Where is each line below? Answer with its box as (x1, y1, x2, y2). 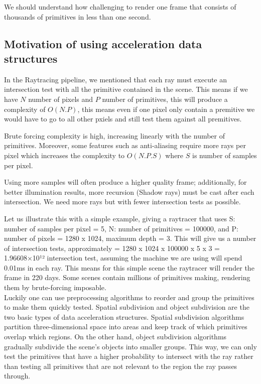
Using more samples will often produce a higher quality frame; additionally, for (4, 177, 247, 187)
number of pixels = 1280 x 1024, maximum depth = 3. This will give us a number (4, 233, 256, 243)
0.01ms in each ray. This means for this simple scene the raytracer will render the (4, 262, 254, 273)
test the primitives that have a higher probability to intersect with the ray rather (4, 351, 253, 361)
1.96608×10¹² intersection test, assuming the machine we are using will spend (4, 252, 242, 263)
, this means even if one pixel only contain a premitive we (77, 103, 255, 114)
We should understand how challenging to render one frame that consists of (4, 2, 236, 12)
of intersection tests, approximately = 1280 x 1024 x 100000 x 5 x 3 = (4, 242, 220, 253)
